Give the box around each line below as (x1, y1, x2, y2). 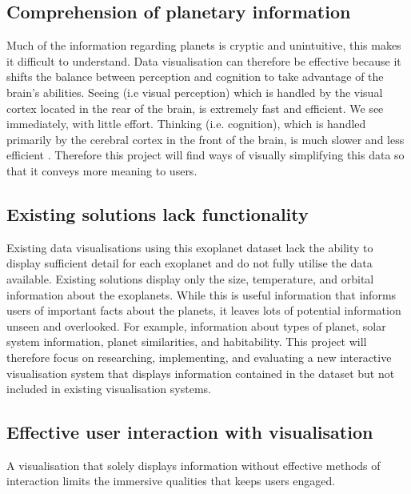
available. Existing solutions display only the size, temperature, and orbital (6, 270, 374, 287)
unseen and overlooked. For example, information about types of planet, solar (6, 317, 386, 334)
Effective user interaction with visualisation (6, 420, 373, 444)
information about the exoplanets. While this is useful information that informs (6, 286, 397, 303)
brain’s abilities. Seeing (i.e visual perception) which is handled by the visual (6, 83, 383, 100)
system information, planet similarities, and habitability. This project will (6, 333, 367, 350)
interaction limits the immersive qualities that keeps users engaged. (6, 472, 336, 489)
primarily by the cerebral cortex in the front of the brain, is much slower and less (6, 131, 405, 147)
